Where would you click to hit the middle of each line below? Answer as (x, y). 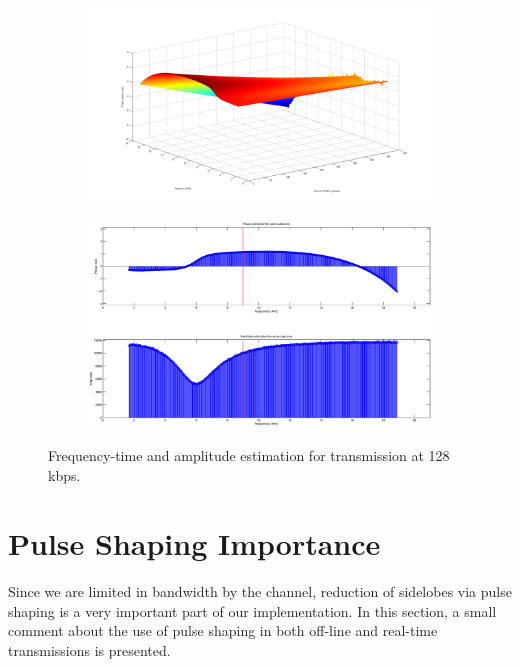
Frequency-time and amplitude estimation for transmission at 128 (249, 454)
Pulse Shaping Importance (194, 543)
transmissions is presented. (89, 650)
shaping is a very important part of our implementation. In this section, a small (252, 610)
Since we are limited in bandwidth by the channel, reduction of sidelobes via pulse (260, 591)
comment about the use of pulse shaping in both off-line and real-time (223, 630)
